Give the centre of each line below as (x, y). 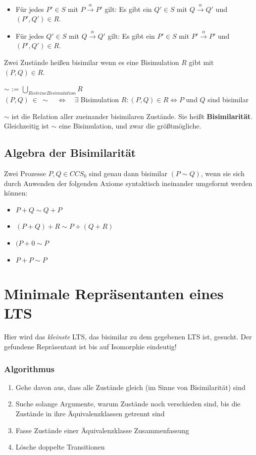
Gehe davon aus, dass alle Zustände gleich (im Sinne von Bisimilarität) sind (130, 387)
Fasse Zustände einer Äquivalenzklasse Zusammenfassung (102, 430)
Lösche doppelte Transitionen (60, 447)
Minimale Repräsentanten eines (114, 293)
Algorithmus (29, 368)
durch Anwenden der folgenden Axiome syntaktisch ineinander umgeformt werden (128, 183)
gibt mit (201, 62)
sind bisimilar (228, 99)
